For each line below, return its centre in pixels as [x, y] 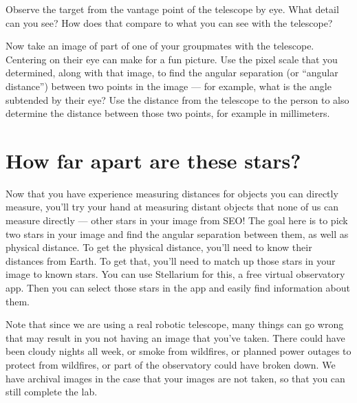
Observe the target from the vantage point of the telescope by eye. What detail [172, 9]
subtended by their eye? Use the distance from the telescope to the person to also [177, 99]
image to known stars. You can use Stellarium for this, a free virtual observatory [175, 274]
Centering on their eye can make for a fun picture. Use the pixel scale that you [172, 59]
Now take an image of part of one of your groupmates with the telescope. [160, 46]
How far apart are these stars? [153, 160]
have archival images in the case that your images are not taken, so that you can [175, 378]
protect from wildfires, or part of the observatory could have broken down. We [171, 364]
